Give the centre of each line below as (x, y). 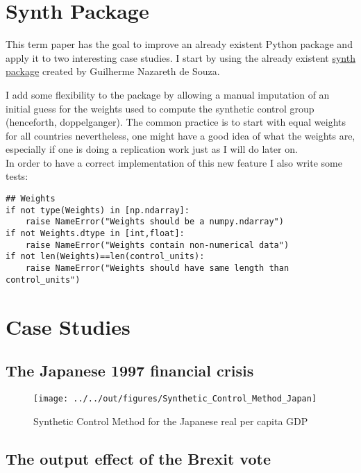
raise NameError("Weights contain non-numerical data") (157, 245)
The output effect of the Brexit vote (138, 458)
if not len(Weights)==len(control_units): (105, 257)
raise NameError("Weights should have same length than (157, 268)
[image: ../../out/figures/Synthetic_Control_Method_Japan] (175, 398)
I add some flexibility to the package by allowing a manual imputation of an (168, 94)
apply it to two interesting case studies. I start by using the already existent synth (180, 57)
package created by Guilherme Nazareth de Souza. (113, 71)
